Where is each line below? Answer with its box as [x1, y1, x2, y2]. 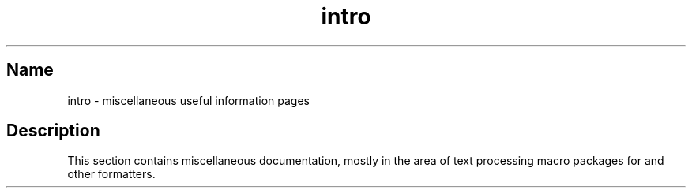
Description [6, 121, 100, 141]
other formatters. [67, 167, 156, 181]
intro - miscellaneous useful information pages [67, 93, 310, 107]
